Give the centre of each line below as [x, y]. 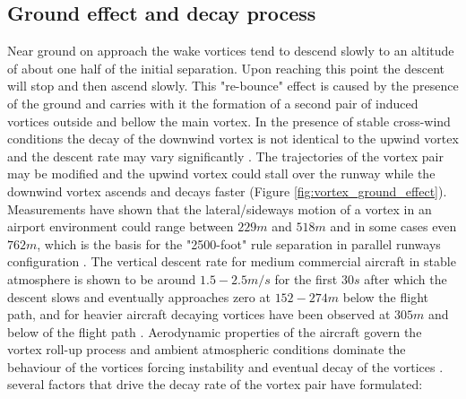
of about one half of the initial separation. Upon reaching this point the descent [226, 68]
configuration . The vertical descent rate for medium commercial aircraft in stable [232, 261]
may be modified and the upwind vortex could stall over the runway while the [221, 173]
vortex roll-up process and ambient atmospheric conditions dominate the [207, 349]
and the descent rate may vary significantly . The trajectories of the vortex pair [225, 156]
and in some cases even [393, 226]
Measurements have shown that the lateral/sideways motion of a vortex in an [220, 208]
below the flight [385, 296]
